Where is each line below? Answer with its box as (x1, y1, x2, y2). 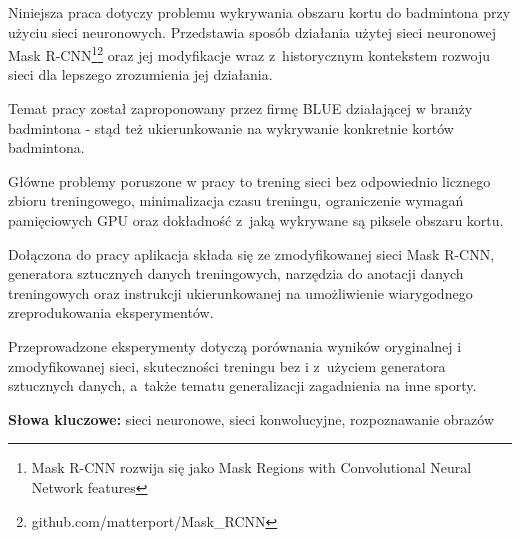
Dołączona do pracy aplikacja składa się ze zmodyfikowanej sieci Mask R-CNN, (8, 243, 495, 264)
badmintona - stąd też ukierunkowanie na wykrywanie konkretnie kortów (8, 117, 454, 138)
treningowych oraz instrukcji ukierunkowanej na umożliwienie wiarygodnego (8, 282, 473, 303)
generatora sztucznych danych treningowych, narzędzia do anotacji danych (8, 263, 464, 284)
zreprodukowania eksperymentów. (8, 302, 214, 323)
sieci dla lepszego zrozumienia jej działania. (8, 64, 273, 85)
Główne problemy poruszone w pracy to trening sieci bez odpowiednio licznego (8, 170, 491, 191)
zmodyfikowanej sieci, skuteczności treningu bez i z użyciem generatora (8, 355, 446, 376)
